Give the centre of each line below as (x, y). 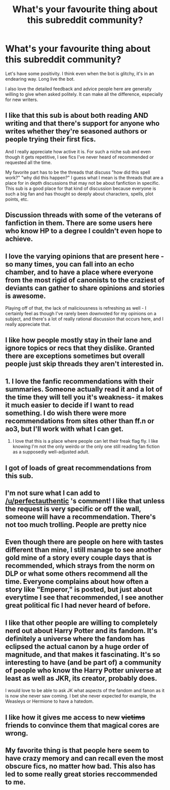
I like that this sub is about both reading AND (77, 116)
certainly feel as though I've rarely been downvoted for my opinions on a (81, 313)
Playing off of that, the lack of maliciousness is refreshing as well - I (76, 308)
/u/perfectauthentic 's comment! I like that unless (85, 501)
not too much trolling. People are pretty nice (76, 525)
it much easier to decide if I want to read (70, 405)
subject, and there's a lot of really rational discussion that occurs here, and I (84, 319)
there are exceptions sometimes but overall (75, 356)
